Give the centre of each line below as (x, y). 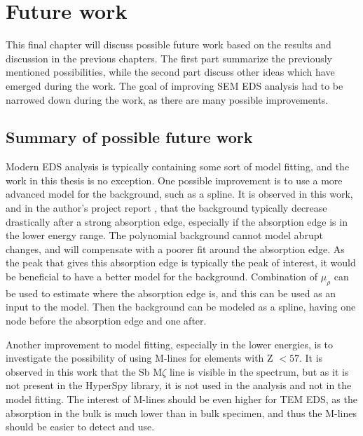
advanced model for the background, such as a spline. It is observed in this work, (179, 194)
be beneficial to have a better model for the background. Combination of (162, 277)
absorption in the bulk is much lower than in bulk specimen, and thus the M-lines (181, 413)
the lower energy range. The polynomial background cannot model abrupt (164, 235)
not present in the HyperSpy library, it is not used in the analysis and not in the (179, 385)
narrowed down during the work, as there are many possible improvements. (167, 99)
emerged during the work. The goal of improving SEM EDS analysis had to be (174, 85)
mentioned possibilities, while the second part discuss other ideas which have (170, 72)
